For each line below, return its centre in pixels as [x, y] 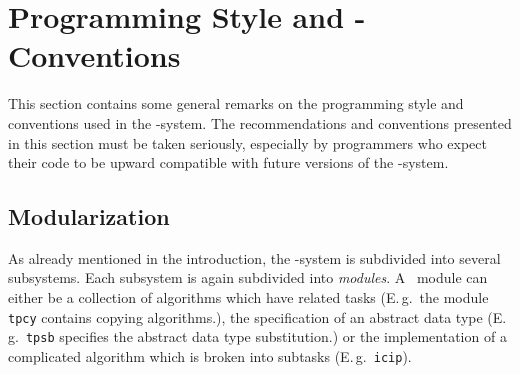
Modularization [89, 216]
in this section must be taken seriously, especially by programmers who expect [247, 142]
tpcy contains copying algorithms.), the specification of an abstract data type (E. [257, 316]
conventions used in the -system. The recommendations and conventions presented [260, 122]
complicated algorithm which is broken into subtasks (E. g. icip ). [210, 355]
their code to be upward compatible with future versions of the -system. [228, 162]
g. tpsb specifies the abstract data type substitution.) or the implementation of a [257, 336]
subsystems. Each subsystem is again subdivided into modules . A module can [248, 277]
